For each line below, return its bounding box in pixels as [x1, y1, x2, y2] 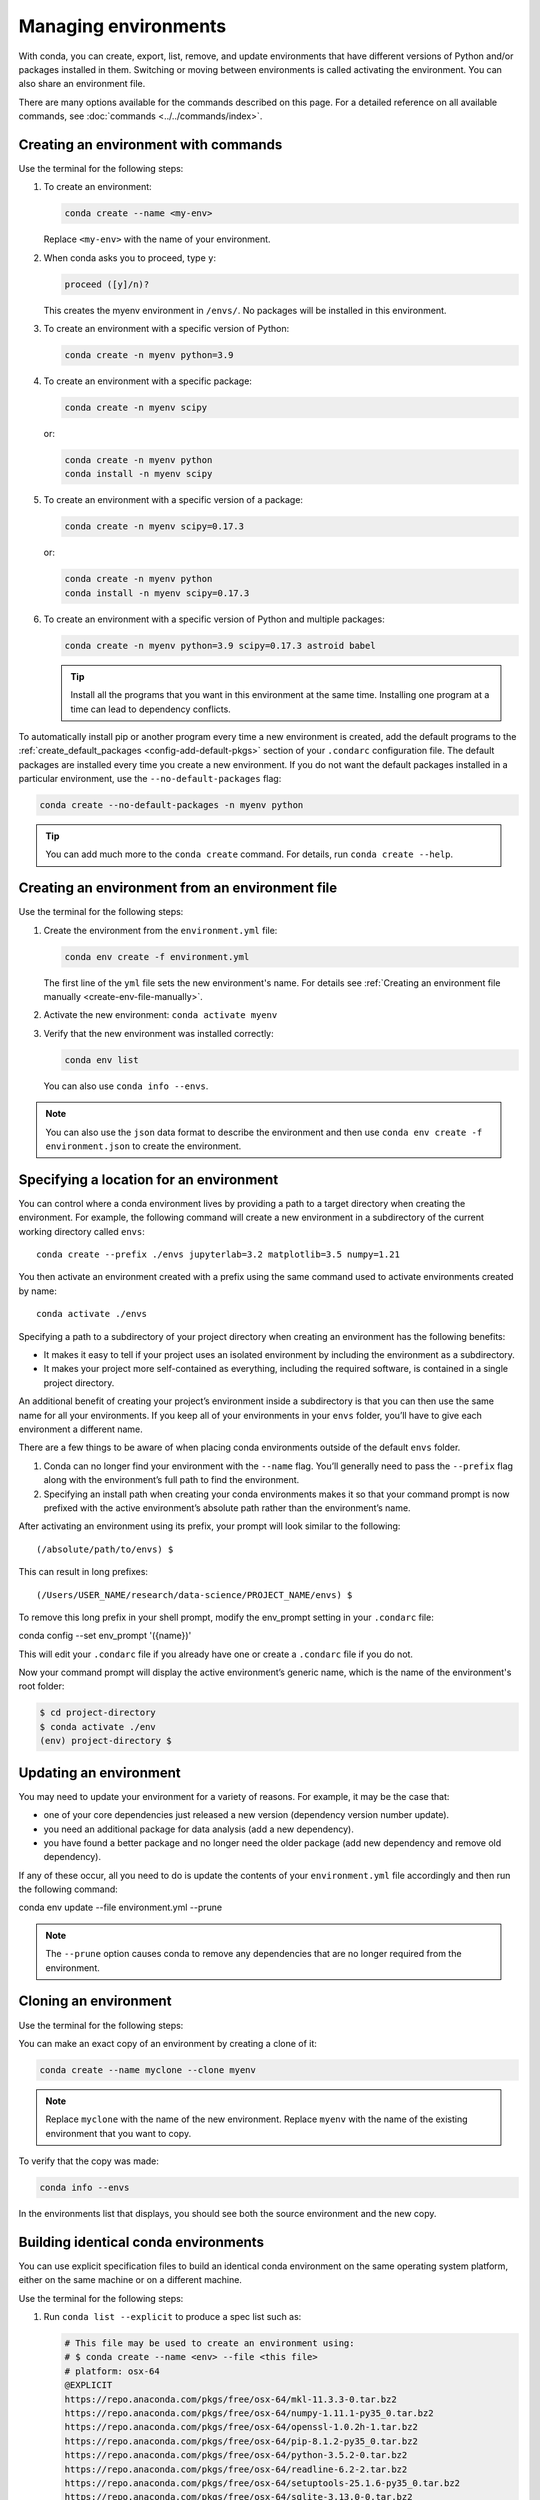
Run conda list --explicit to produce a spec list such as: [43, 2311, 302, 2323]
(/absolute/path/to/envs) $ [36, 1543, 174, 1555]
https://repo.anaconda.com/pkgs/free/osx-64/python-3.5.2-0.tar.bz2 [64, 2450, 408, 2461]
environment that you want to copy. [45, 2127, 192, 2139]
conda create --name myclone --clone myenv [39, 2064, 257, 2075]
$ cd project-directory [39, 1707, 157, 1719]
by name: [18, 1285, 57, 1297]
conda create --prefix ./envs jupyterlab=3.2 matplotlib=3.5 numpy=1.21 [36, 1249, 400, 1260]
